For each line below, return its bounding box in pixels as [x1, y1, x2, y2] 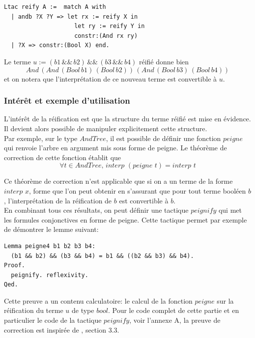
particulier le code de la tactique [4, 315, 102, 325]
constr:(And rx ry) [74, 32, 138, 39]
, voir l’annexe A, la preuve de [129, 315, 221, 325]
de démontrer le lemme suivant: [4, 224, 99, 234]
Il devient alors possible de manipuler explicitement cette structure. [4, 123, 207, 133]
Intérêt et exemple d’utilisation [4, 94, 130, 107]
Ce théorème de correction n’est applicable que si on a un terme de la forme [4, 176, 233, 186]
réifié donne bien [139, 56, 189, 66]
